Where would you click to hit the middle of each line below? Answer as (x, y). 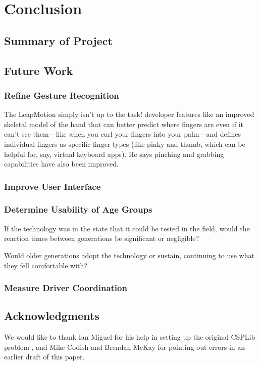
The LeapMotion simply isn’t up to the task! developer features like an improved (129, 114)
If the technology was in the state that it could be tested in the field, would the (127, 228)
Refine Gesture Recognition (62, 95)
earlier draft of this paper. (44, 357)
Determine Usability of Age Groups (78, 209)
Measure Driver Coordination (66, 288)
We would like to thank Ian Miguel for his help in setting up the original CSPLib (130, 337)
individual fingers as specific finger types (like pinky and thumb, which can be (125, 144)
